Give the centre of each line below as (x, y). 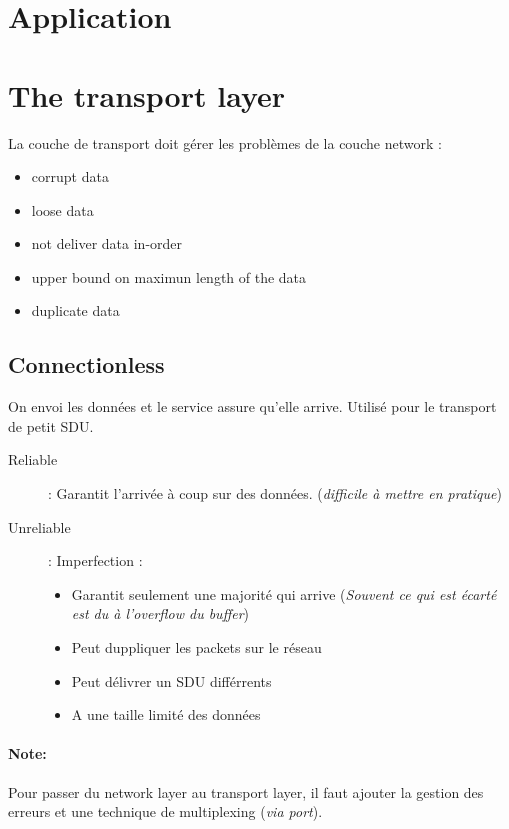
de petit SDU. (51, 425)
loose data (62, 209)
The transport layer (147, 94)
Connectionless (86, 364)
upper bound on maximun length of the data (169, 276)
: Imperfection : (95, 560)
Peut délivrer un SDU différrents (171, 680)
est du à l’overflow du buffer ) (160, 613)
